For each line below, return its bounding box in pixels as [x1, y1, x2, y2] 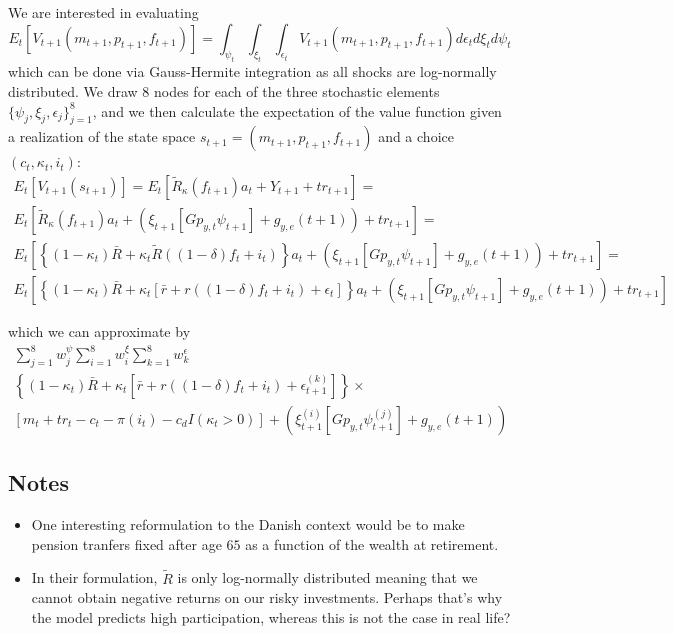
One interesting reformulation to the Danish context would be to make [31, 514, 465, 535]
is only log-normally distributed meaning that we [177, 567, 478, 588]
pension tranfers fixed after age [31, 533, 222, 554]
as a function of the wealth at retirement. [245, 533, 499, 554]
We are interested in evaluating [8, 2, 199, 22]
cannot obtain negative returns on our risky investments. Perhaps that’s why [31, 587, 503, 608]
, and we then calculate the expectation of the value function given [92, 100, 502, 121]
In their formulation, [31, 567, 158, 588]
